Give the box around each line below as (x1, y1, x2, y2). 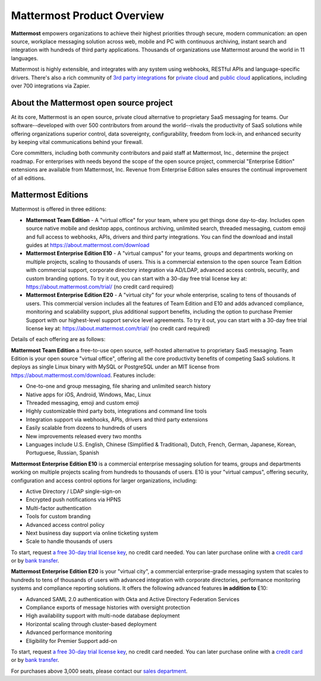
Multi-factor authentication (26, 504, 92, 511)
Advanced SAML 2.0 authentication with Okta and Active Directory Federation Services (26, 595, 240, 602)
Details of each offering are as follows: (11, 336, 106, 343)
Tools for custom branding (26, 513, 91, 520)
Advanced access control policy (26, 521, 105, 528)
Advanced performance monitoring (26, 629, 112, 636)
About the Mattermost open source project (11, 98, 173, 108)
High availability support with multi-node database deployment (26, 612, 180, 619)
